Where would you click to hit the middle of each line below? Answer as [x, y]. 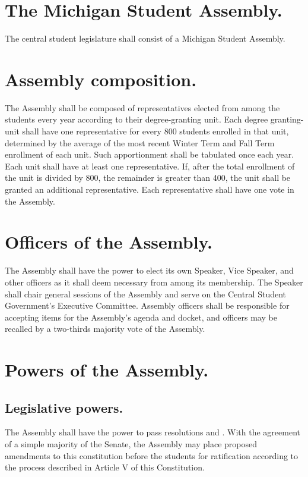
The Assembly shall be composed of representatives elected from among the [142, 107]
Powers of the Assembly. [107, 370]
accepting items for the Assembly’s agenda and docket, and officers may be [141, 317]
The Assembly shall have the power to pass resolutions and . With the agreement [153, 432]
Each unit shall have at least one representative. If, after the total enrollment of [150, 166]
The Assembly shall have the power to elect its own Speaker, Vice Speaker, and [149, 270]
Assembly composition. [101, 79]
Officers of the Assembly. [109, 242]
